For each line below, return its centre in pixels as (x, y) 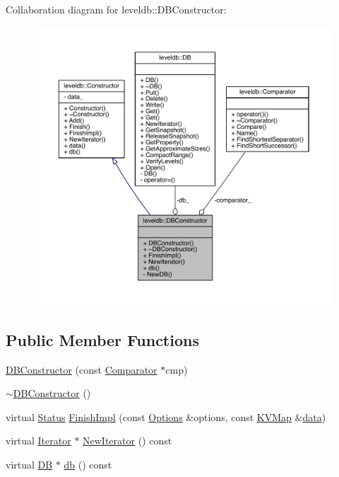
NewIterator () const (127, 441)
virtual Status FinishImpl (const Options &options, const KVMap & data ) (166, 416)
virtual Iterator (38, 441)
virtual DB (29, 465)
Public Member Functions (102, 339)
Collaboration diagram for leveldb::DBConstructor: (116, 9)
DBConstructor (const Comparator (82, 369)
